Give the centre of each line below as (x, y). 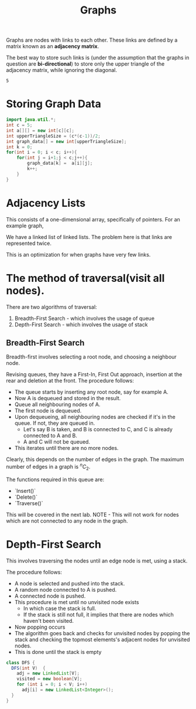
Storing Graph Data (54, 104)
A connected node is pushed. (50, 596)
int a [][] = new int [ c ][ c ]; (40, 130)
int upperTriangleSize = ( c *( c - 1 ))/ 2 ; (53, 136)
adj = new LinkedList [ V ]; (48, 674)
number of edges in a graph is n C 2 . (48, 467)
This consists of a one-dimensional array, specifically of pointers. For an (93, 219)
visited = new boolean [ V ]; (49, 679)
